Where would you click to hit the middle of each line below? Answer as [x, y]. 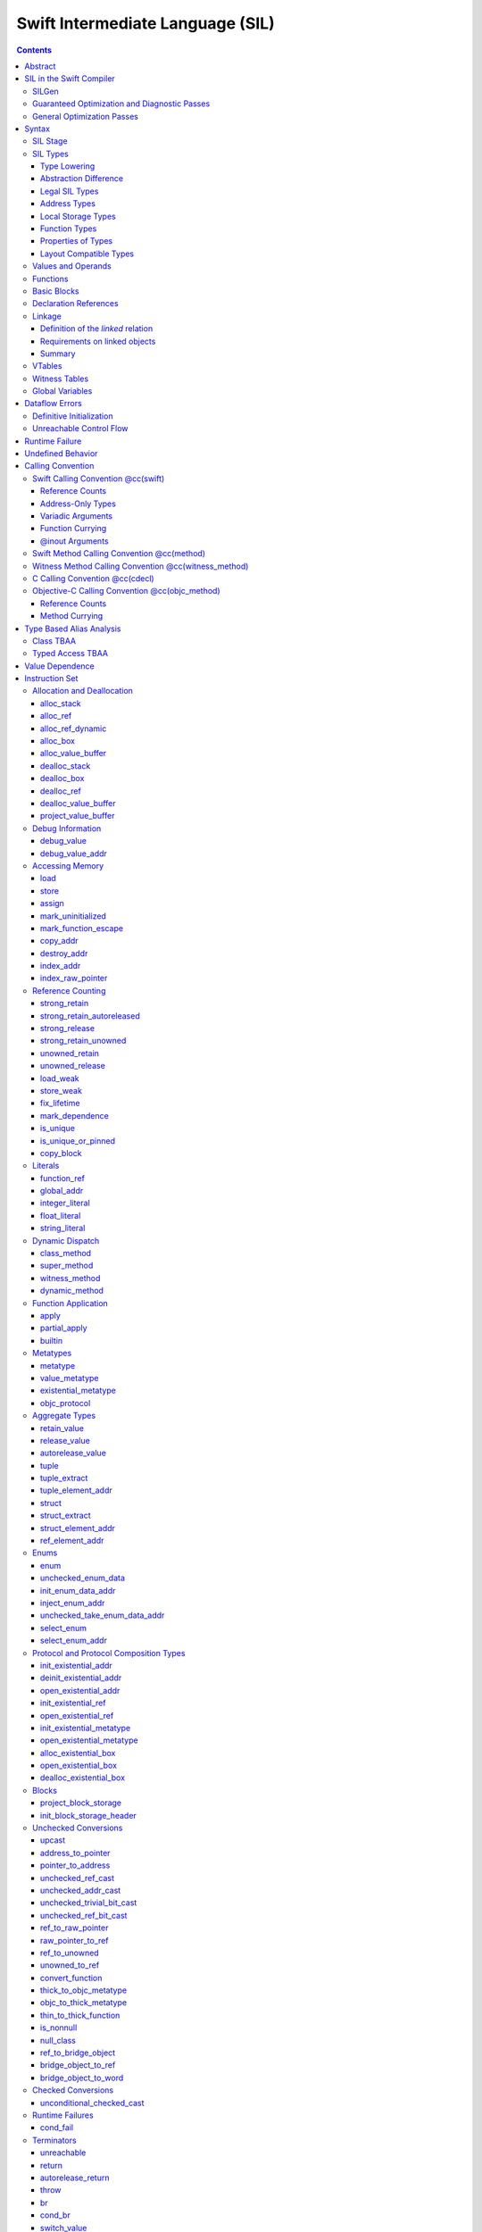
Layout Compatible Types [87, 254]
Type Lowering [68, 166]
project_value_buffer [78, 816]
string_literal [63, 1228]
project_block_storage [81, 1803]
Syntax [37, 129]
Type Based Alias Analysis [73, 629]
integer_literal [66, 1203]
